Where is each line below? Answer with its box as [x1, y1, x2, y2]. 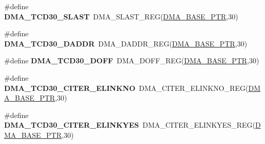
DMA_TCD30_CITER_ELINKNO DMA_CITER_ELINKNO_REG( [4, 82, 249, 93]
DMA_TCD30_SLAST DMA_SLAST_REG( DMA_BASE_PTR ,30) [4, 11, 238, 21]
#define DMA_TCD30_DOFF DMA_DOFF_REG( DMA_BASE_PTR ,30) [4, 55, 259, 66]
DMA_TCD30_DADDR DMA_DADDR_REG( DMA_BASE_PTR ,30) [4, 38, 248, 49]
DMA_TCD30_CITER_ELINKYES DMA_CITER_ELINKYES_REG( [4, 119, 255, 130]
